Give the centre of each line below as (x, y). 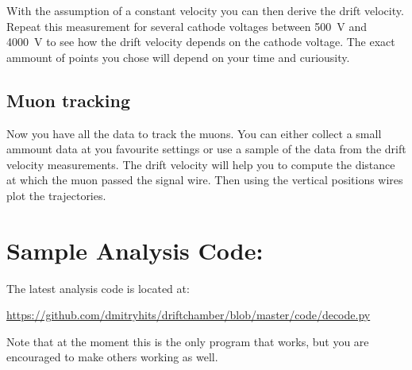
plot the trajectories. (56, 195)
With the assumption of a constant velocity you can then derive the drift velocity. (205, 10)
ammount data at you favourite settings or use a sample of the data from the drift (206, 149)
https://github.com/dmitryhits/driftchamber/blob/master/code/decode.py (189, 315)
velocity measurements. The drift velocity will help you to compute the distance (201, 164)
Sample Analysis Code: (135, 250)
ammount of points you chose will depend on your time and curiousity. (178, 57)
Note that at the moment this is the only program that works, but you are (188, 341)
